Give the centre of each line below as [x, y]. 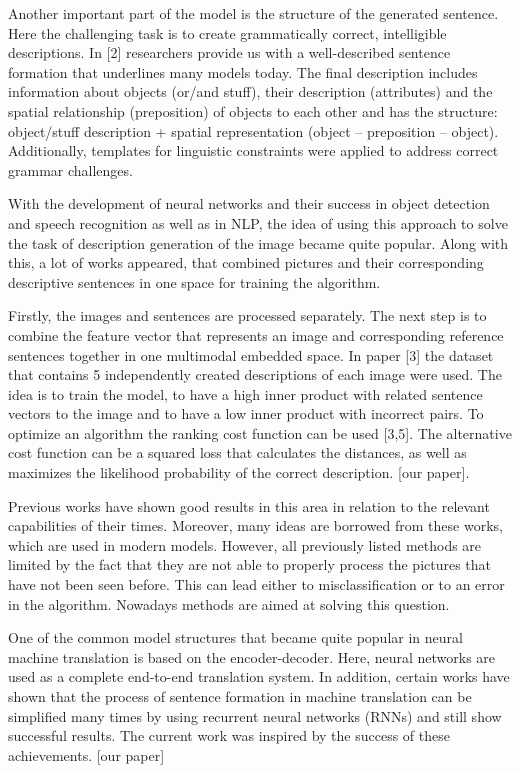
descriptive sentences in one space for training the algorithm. [194, 281]
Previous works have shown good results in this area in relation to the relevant [249, 505]
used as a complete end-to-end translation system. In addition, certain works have [259, 676]
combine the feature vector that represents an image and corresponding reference [256, 334]
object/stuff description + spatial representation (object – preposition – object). [253, 130]
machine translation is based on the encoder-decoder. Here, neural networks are [252, 656]
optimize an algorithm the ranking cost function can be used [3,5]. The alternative [260, 432]
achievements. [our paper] [86, 754]
